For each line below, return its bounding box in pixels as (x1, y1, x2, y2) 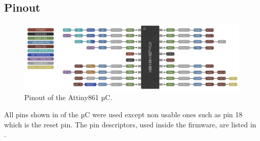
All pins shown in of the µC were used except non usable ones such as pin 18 (4, 109, 243, 120)
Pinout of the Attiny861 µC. (24, 92, 113, 103)
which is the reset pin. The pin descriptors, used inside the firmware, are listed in (4, 119, 256, 129)
